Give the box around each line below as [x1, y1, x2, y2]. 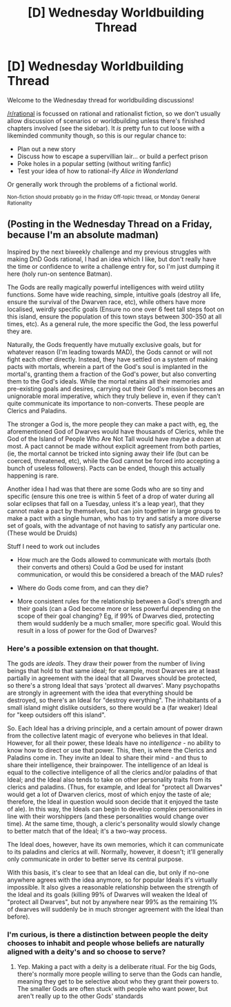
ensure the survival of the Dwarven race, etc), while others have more [7, 297, 205, 305]
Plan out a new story [17, 144, 76, 153]
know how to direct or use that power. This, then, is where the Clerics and [7, 746, 217, 755]
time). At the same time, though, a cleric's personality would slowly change [7, 820, 221, 828]
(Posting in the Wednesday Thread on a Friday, [7, 218, 212, 230]
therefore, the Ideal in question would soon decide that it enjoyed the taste [7, 798, 219, 806]
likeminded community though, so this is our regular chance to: [7, 131, 187, 140]
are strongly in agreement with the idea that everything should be [7, 689, 193, 697]
